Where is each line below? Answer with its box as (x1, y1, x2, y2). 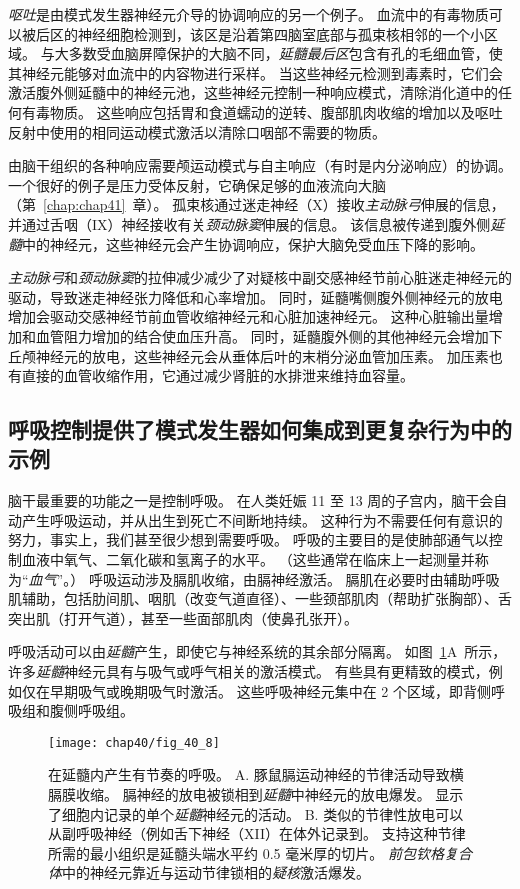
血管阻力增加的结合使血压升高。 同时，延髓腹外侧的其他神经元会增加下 (35, 325, 503, 346)
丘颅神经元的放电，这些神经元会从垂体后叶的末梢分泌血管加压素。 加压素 (8, 345, 489, 366)
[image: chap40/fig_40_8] (48, 735, 220, 750)
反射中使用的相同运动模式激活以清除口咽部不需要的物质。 (8, 121, 386, 142)
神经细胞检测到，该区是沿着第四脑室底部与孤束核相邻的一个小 (77, 23, 484, 44)
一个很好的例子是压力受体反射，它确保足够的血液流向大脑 (8, 174, 386, 195)
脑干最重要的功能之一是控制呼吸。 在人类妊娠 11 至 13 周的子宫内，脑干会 (8, 490, 494, 511)
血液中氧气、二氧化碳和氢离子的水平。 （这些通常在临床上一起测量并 (21, 549, 475, 570)
